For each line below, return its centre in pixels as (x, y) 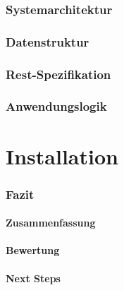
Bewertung (33, 250)
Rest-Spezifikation (58, 74)
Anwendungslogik (56, 106)
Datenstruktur (48, 41)
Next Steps (33, 278)
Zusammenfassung (51, 223)
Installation (62, 156)
